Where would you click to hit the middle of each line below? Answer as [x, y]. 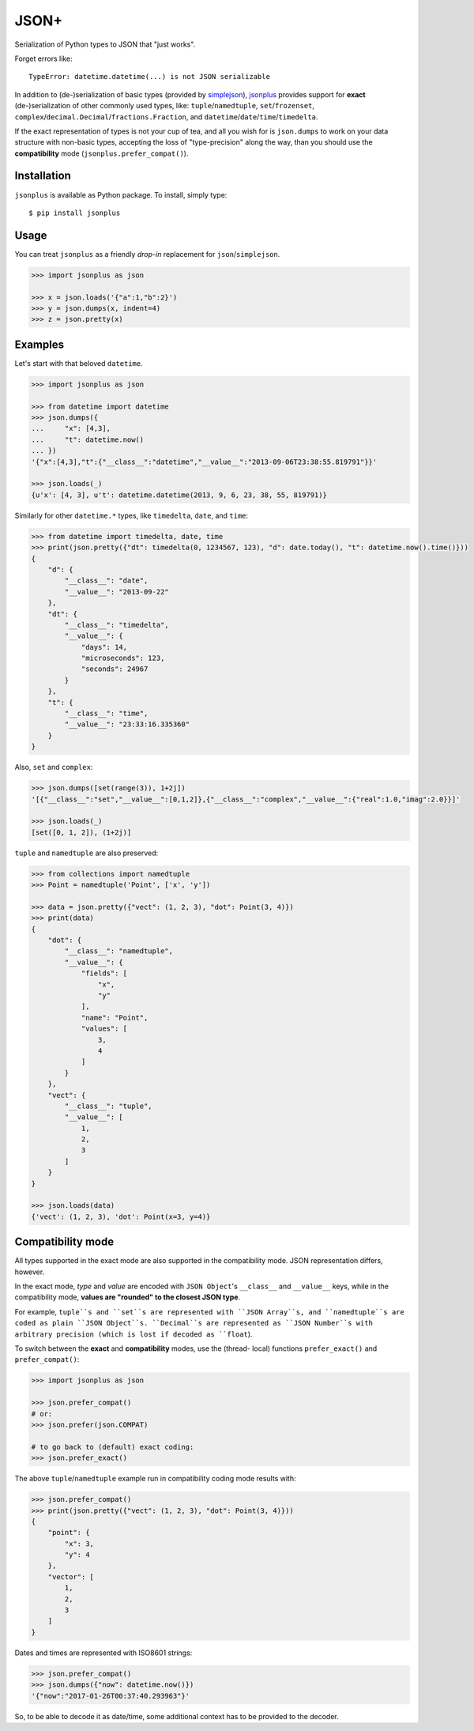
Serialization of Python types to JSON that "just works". [105, 44]
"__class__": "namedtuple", [119, 951]
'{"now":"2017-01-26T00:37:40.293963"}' [110, 1696]
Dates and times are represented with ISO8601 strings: [103, 1653]
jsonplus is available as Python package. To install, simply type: [121, 194]
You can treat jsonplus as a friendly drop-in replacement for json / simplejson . [147, 254]
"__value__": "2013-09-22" [117, 592]
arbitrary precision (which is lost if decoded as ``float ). [134, 1334]
